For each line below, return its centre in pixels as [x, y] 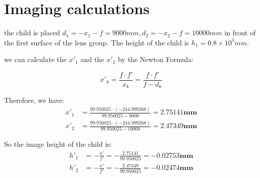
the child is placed [32, 33]
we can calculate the [36, 59]
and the [92, 59]
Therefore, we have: [34, 100]
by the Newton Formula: [156, 59]
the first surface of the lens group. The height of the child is [97, 42]
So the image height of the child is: [58, 144]
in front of [240, 33]
